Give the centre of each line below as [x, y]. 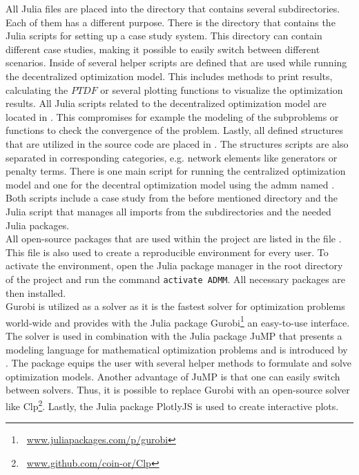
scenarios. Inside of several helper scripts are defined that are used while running [176, 62]
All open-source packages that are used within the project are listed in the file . [174, 239]
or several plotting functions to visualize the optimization [222, 89]
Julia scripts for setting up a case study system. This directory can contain [164, 36]
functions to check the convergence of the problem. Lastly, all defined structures [175, 130]
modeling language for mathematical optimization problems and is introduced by [177, 349]
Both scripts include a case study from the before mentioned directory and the [172, 198]
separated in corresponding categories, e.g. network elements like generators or [172, 157]
